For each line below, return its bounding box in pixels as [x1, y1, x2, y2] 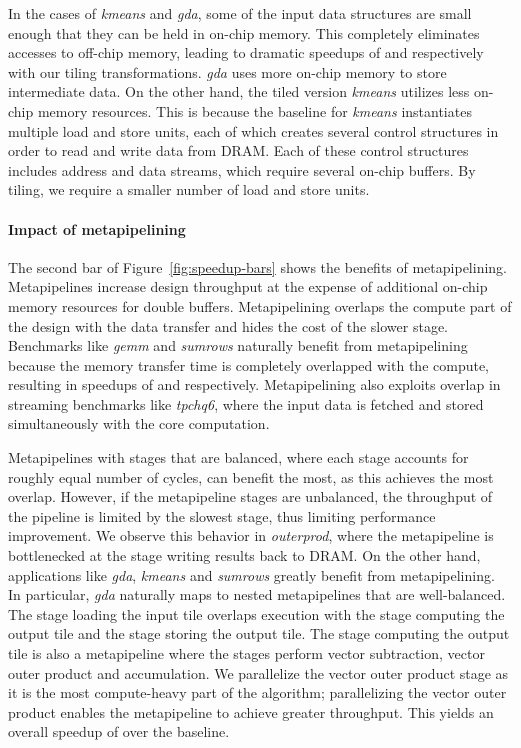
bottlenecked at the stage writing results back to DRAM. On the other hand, [8, 545, 481, 566]
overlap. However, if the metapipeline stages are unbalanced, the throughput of [8, 486, 493, 507]
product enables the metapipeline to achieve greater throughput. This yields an [8, 701, 494, 722]
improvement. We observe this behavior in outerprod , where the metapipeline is [8, 525, 494, 546]
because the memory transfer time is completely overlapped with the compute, [8, 354, 490, 375]
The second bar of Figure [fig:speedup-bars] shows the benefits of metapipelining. [8, 256, 507, 277]
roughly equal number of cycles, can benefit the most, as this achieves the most [8, 466, 494, 487]
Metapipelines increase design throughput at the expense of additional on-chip [8, 276, 488, 297]
